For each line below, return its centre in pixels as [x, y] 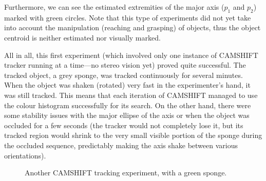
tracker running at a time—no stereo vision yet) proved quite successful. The [125, 65]
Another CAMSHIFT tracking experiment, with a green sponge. [126, 173]
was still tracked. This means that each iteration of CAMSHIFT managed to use [131, 95]
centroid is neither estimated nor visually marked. [82, 37]
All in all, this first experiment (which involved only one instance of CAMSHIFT [131, 55]
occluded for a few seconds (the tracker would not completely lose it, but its [124, 125]
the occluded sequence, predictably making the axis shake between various [121, 145]
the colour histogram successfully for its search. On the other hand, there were [128, 105]
